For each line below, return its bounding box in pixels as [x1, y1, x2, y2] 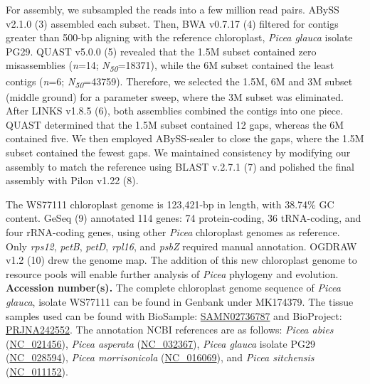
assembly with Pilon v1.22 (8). [6, 173, 139, 188]
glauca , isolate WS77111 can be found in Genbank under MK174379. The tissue [6, 294, 354, 309]
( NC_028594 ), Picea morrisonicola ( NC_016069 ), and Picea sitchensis [6, 350, 314, 365]
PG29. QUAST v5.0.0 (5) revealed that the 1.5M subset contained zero [6, 43, 317, 58]
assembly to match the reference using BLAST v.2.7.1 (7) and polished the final [6, 159, 354, 174]
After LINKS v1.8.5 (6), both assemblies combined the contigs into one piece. [6, 103, 344, 118]
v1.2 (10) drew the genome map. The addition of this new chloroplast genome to [6, 252, 357, 267]
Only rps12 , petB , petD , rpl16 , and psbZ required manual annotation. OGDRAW [6, 238, 357, 253]
